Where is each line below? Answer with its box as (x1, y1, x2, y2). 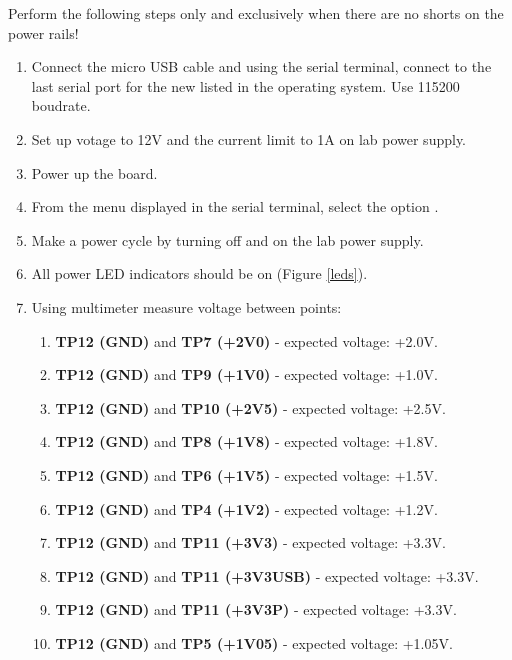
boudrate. (31, 95, 91, 116)
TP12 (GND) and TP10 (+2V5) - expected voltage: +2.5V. (55, 397, 446, 418)
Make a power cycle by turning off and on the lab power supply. (31, 229, 424, 250)
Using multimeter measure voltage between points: (31, 296, 342, 317)
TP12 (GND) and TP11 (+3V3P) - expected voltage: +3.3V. (55, 599, 457, 620)
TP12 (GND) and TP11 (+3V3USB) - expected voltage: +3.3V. (55, 565, 479, 586)
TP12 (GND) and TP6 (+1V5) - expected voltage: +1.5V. (55, 464, 438, 485)
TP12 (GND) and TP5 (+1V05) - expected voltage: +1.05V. (55, 632, 453, 653)
